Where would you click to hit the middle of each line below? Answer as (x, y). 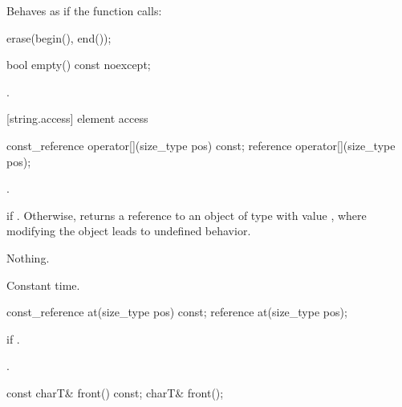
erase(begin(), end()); (59, 37)
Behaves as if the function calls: (84, 10)
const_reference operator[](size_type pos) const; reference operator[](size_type (201, 145)
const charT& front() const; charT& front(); (115, 392)
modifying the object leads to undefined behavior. (129, 231)
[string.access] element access (77, 118)
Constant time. (43, 285)
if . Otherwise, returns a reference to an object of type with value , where (187, 215)
